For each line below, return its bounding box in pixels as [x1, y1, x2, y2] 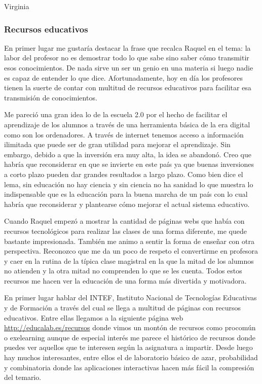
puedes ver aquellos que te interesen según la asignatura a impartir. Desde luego [4, 342, 253, 353]
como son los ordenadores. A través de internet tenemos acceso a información [4, 129, 244, 139]
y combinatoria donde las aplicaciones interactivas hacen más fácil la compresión [4, 362, 254, 372]
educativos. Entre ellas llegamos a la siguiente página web [4, 312, 183, 323]
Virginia [4, 1, 29, 11]
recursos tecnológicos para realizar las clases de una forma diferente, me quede [4, 225, 247, 236]
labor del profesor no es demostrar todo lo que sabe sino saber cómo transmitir [4, 52, 249, 63]
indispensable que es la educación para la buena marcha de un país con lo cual [4, 189, 248, 199]
